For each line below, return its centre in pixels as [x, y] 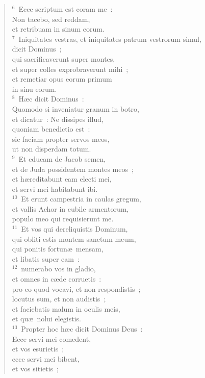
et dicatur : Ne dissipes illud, [58, 119]
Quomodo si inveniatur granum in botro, [75, 108]
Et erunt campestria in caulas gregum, [81, 199]
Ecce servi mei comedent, [52, 338]
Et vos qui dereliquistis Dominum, [74, 229]
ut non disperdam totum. [52, 149]
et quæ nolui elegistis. [46, 319]
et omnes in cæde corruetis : [57, 279]
